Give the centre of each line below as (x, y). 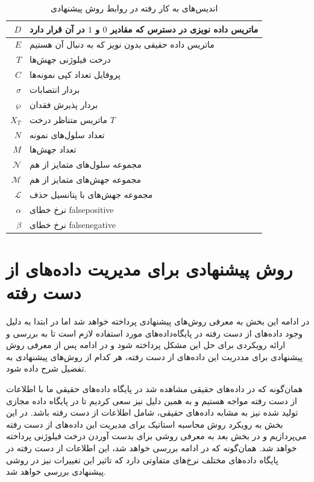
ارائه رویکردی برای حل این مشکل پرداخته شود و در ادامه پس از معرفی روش (146, 345)
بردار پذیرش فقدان (64, 104)
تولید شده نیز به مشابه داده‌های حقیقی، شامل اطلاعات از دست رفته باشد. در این (152, 412)
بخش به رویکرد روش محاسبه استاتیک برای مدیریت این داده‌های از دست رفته (145, 424)
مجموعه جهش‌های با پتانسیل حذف (91, 194)
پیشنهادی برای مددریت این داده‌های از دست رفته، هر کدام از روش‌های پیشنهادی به (154, 356)
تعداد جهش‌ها (53, 149)
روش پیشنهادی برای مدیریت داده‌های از (149, 268)
